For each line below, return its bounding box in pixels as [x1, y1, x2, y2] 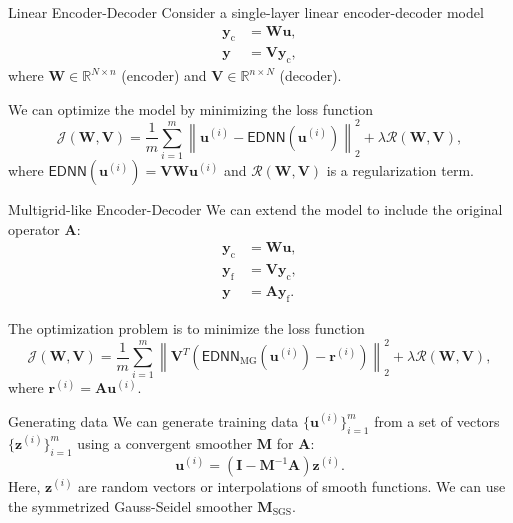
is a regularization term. [326, 160, 474, 181]
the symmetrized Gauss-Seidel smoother [8, 495, 253, 516]
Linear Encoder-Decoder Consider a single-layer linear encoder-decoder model [8, 2, 484, 22]
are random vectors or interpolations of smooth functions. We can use [78, 476, 506, 497]
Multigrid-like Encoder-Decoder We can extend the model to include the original [8, 199, 503, 220]
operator [8, 218, 60, 239]
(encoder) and [121, 65, 207, 86]
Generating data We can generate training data [8, 410, 299, 431]
